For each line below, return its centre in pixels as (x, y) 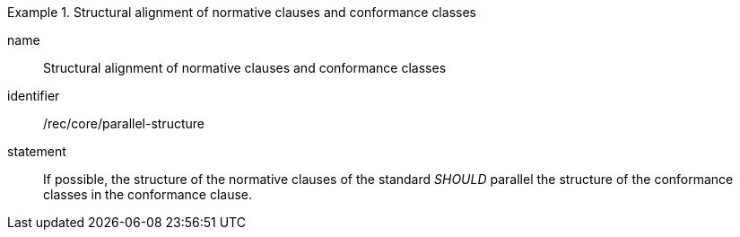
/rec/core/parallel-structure (124, 123)
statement (37, 151)
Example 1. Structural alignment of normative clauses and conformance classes (242, 12)
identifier (34, 96)
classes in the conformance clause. (148, 194)
